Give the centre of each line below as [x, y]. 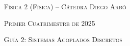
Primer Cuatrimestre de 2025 [50, 23]
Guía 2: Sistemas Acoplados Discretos [63, 39]
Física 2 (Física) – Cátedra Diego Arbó [65, 6]
